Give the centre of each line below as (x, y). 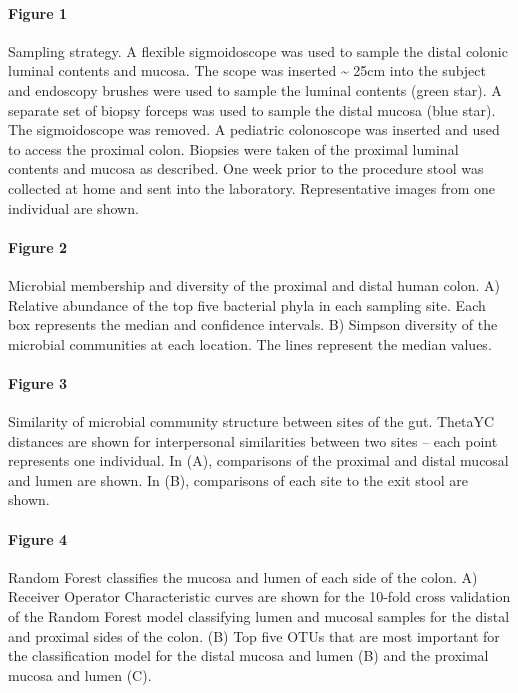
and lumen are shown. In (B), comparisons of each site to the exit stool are (238, 479)
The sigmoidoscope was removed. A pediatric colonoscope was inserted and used (254, 129)
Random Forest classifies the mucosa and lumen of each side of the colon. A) (243, 576)
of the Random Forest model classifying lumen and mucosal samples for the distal (259, 616)
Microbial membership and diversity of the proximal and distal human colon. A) (254, 284)
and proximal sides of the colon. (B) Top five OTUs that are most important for (254, 635)
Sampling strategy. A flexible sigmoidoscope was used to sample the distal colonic (258, 50)
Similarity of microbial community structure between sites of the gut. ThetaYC (251, 421)
